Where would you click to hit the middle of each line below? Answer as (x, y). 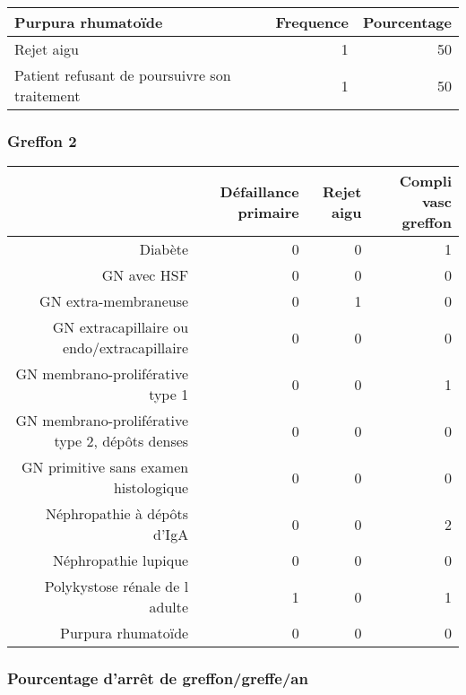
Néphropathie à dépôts (117, 514)
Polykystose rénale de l (116, 586)
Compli (425, 181)
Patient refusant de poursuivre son (123, 75)
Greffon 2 (42, 140)
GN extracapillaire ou (121, 327)
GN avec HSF (145, 275)
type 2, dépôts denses (121, 441)
